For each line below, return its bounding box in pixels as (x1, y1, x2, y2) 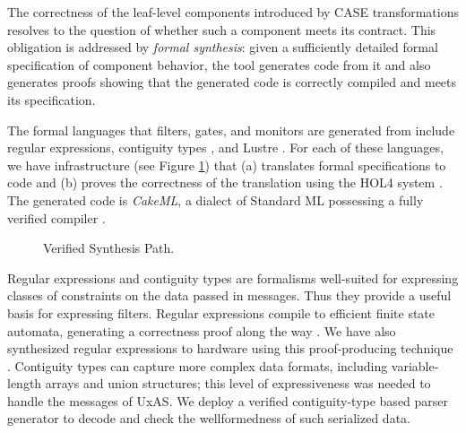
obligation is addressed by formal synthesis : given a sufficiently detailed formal (7, 38, 438, 56)
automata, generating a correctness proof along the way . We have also (7, 321, 396, 340)
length (7, 374, 42, 393)
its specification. (7, 90, 96, 108)
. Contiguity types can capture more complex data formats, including (7, 356, 388, 375)
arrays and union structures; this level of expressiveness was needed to (45, 374, 431, 393)
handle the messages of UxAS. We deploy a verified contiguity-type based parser (7, 391, 449, 410)
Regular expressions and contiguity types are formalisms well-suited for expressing (7, 268, 459, 287)
